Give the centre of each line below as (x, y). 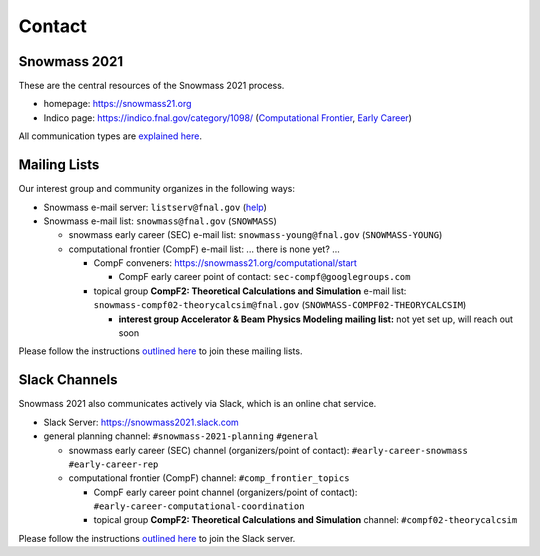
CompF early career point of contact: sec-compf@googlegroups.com (264, 277)
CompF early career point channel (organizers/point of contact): (225, 492)
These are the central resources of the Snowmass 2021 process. (151, 86)
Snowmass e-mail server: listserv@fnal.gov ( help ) (155, 207)
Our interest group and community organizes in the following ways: (156, 189)
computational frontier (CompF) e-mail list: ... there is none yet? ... (204, 249)
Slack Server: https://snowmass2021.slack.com (141, 422)
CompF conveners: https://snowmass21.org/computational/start (225, 263)
